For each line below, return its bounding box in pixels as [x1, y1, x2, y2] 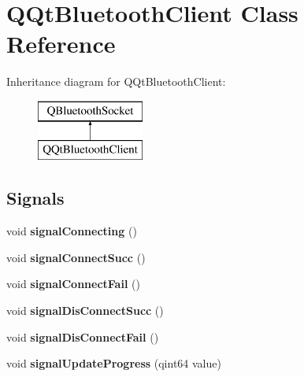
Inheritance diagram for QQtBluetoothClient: [6, 73, 226, 90]
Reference [6, 28, 116, 60]
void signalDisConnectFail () [6, 328, 159, 345]
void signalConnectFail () [6, 275, 140, 292]
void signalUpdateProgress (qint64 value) [6, 355, 221, 371]
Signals [6, 186, 65, 210]
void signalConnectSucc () [6, 249, 146, 265]
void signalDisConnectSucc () [6, 302, 164, 319]
